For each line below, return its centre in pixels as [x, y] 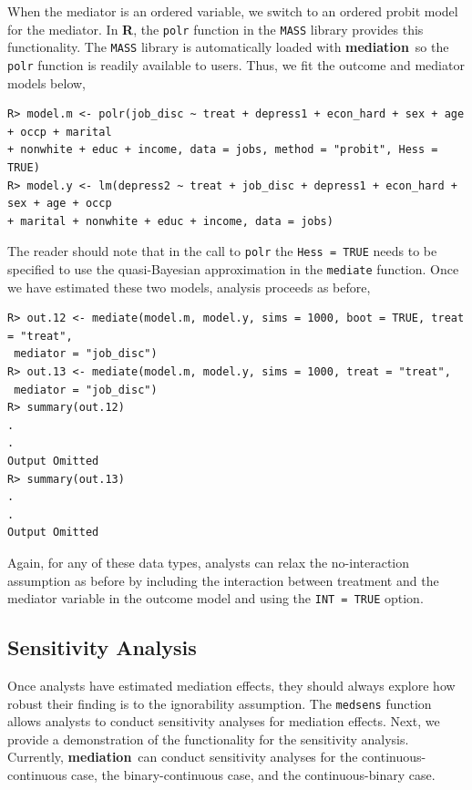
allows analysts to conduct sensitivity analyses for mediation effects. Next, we [224, 721]
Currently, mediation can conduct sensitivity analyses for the [183, 757]
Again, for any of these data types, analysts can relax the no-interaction [209, 562]
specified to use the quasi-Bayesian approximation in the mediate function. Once [233, 268]
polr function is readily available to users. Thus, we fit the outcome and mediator [236, 64]
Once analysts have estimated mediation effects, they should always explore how [231, 685]
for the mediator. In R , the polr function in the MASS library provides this [215, 29]
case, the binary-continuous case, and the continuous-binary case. [253, 775]
